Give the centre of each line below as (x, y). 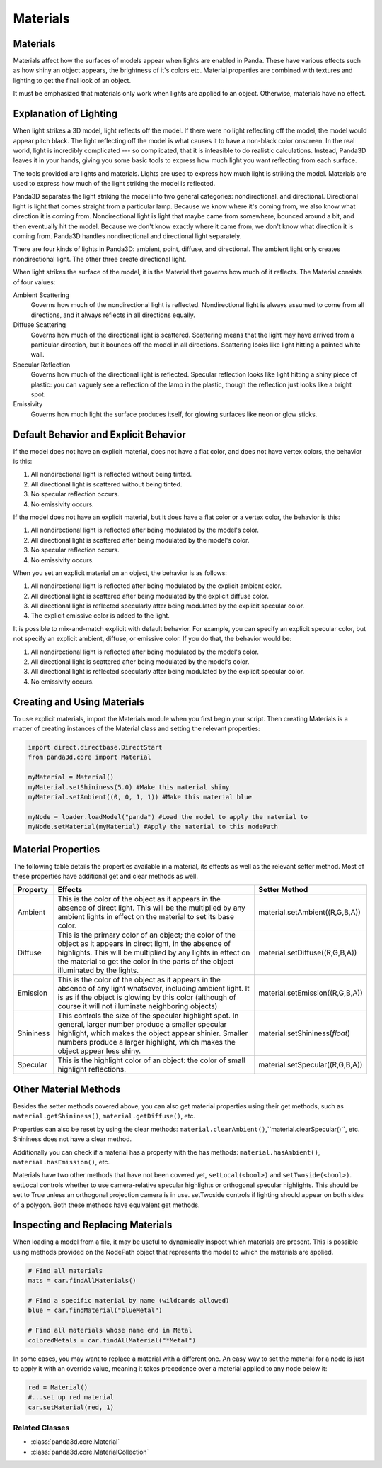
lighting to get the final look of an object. (72, 80)
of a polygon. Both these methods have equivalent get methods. (106, 1205)
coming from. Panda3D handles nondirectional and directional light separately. (127, 236)
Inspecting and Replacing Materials (93, 1225)
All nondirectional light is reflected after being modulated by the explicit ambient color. (156, 586)
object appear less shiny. (99, 1051)
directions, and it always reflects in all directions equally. (113, 315)
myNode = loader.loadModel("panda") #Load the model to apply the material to (168, 817)
